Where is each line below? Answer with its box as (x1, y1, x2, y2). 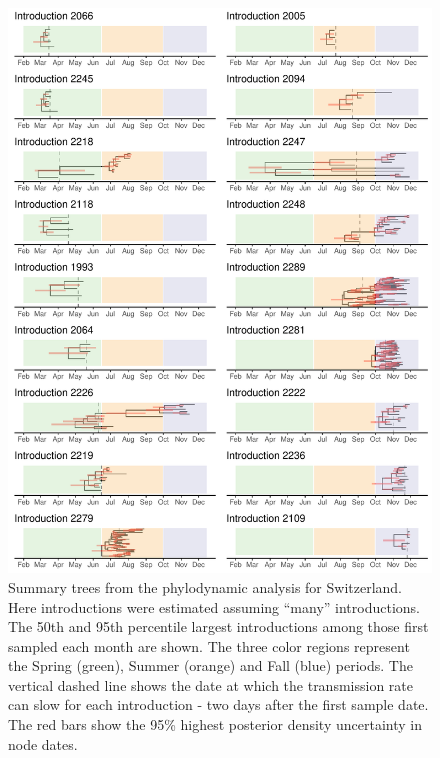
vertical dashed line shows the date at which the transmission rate (8, 674, 413, 695)
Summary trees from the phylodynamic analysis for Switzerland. (8, 576, 403, 597)
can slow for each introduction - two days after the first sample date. (8, 694, 429, 715)
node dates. (8, 733, 78, 754)
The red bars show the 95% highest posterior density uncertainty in (8, 714, 422, 735)
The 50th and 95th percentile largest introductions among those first (8, 616, 429, 637)
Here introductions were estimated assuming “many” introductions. (8, 596, 420, 617)
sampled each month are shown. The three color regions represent (8, 635, 410, 656)
